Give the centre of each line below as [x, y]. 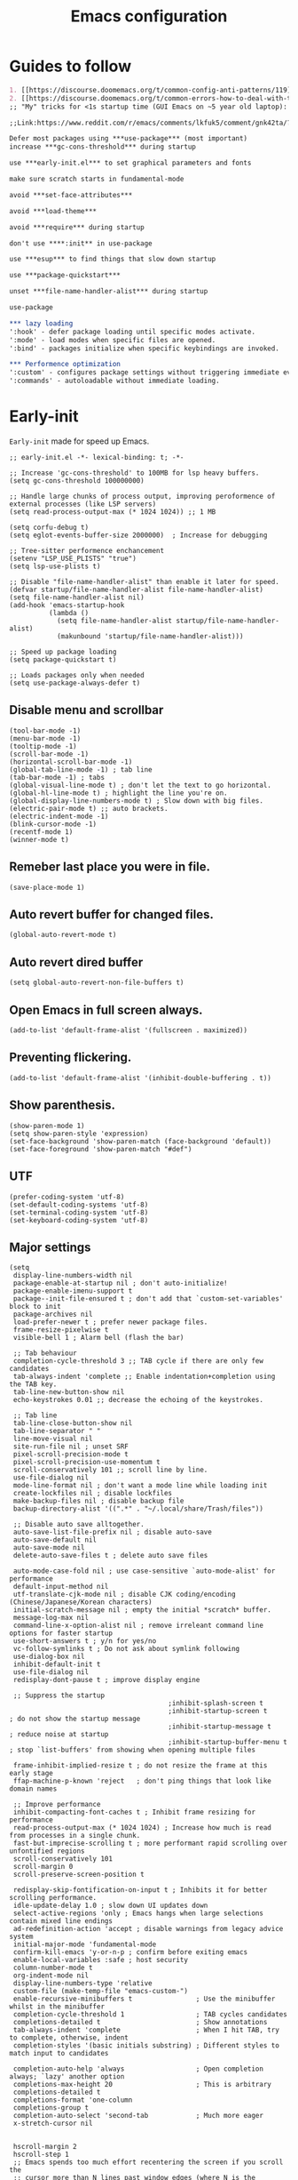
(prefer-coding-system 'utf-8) [67, 1197]
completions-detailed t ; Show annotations [140, 2023]
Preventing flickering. [71, 1058]
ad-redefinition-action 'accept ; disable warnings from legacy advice [148, 1929]
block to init [35, 1307]
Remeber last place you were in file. [110, 867]
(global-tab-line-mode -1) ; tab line [81, 769]
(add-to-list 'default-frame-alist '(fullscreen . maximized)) [129, 1030]
